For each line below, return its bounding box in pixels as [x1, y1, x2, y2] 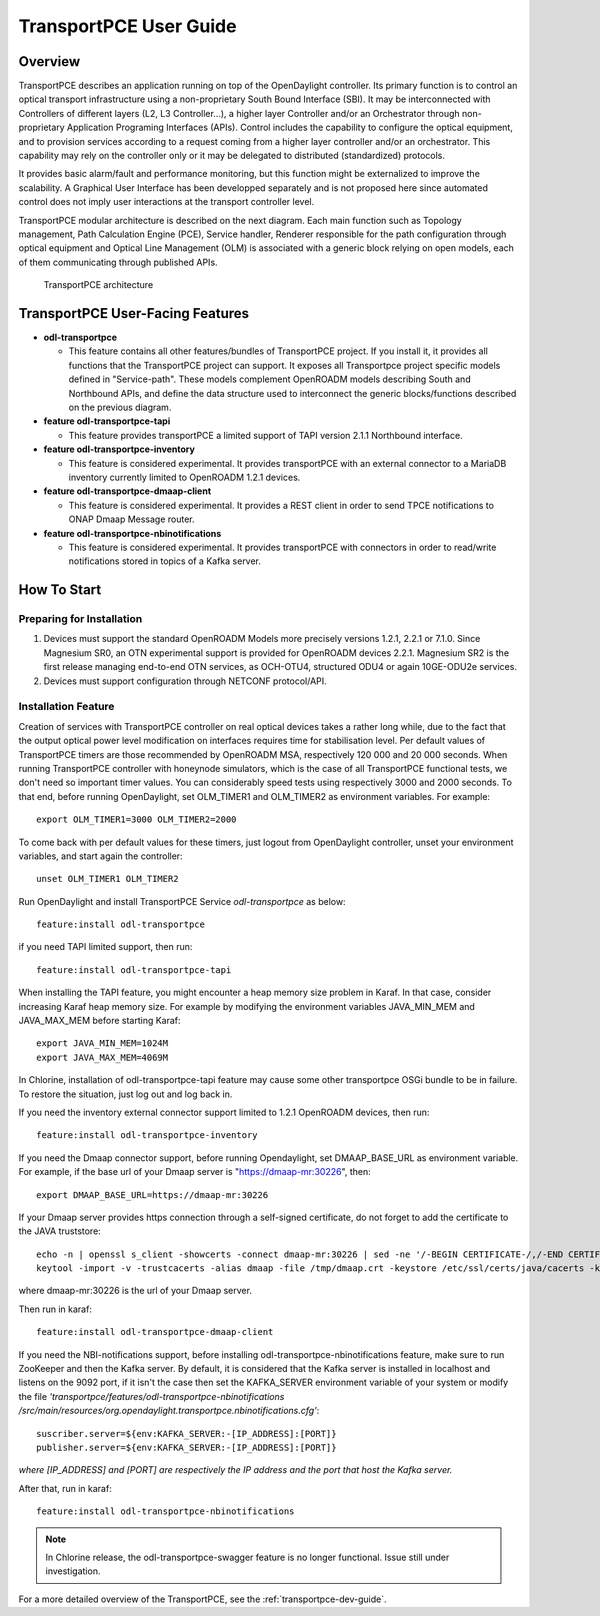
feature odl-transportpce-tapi [43, 415, 171, 427]
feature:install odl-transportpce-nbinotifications [36, 1506, 295, 1517]
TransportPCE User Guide [18, 15, 237, 37]
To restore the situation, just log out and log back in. [18, 1088, 233, 1100]
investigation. [45, 1565, 101, 1577]
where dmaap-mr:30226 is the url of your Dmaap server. [18, 1285, 252, 1297]
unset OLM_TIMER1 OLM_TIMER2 [36, 873, 179, 885]
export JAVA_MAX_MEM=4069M [36, 1051, 169, 1063]
